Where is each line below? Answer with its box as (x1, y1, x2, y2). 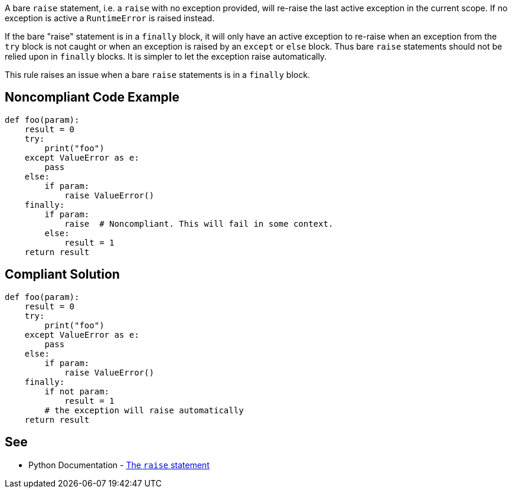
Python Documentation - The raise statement (28, 459, 210, 470)
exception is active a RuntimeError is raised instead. (5, 13, 215, 23)
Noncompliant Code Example (5, 90, 180, 105)
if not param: (44, 386, 110, 396)
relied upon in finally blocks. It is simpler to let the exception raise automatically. (5, 51, 327, 61)
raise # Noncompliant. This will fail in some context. (64, 218, 334, 228)
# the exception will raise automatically (44, 405, 244, 415)
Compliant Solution (5, 267, 120, 282)
